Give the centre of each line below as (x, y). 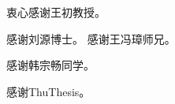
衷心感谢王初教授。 (56, 12)
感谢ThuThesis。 (48, 91)
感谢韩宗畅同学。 (50, 65)
